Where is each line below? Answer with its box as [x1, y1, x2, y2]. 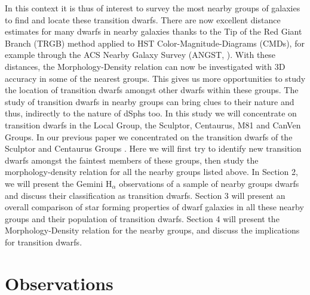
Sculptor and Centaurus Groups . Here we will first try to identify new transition [5, 142, 302, 155]
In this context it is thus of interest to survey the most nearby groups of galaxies [5, 2, 300, 14]
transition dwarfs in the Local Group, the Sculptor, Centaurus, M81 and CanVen [5, 118, 301, 131]
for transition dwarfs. [5, 235, 82, 248]
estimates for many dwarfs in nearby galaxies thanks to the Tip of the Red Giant [5, 25, 302, 38]
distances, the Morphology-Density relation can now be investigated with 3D [5, 60, 286, 72]
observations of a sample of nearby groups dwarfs [119, 177, 299, 189]
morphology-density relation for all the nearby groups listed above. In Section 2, [5, 165, 298, 178]
